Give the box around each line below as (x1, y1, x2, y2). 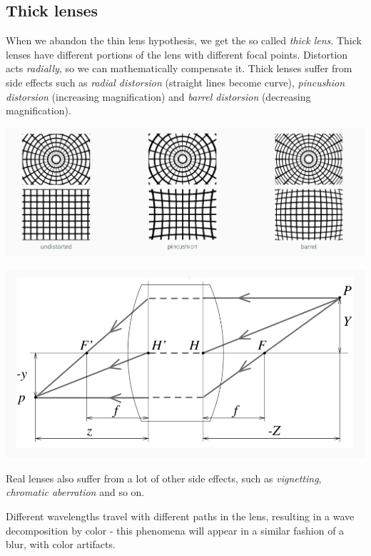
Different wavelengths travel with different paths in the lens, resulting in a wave (6, 509, 355, 524)
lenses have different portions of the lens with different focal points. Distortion (6, 46, 348, 61)
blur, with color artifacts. (6, 537, 116, 552)
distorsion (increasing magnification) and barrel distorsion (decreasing (6, 89, 311, 104)
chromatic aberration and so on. (6, 485, 145, 500)
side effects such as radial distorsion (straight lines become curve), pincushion (6, 74, 345, 89)
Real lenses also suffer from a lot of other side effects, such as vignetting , (6, 470, 322, 485)
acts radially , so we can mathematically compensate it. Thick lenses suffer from (6, 61, 352, 76)
